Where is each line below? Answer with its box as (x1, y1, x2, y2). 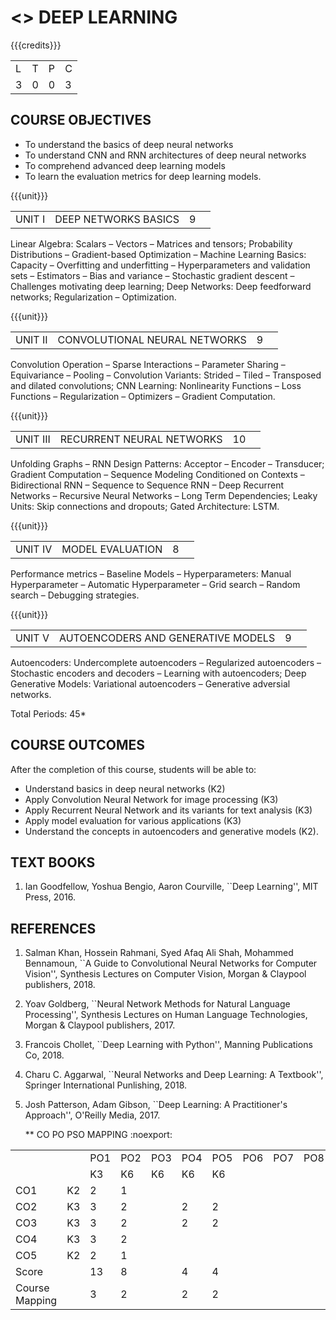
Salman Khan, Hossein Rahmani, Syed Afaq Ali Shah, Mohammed (24, 947, 294, 959)
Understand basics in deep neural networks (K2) (24, 782, 226, 795)
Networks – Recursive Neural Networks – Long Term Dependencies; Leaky (10, 489, 318, 501)
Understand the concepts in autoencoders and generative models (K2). (24, 825, 319, 837)
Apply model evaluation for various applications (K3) (24, 814, 242, 826)
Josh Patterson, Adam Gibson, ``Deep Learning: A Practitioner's (24, 1099, 288, 1111)
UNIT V (15, 631, 50, 645)
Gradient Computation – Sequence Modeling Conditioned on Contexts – (10, 468, 305, 480)
